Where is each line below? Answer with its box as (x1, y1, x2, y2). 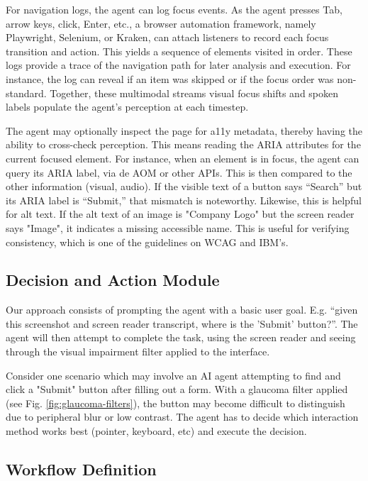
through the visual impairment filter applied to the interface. (6, 344, 270, 359)
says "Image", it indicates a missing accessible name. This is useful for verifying (6, 220, 350, 235)
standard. (6, 85, 47, 100)
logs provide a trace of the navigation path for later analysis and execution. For (6, 57, 351, 72)
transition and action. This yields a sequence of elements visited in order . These (6, 43, 352, 58)
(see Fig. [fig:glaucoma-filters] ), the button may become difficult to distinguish (6, 395, 345, 410)
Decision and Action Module (6, 269, 220, 291)
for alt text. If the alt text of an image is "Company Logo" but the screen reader (6, 206, 355, 221)
